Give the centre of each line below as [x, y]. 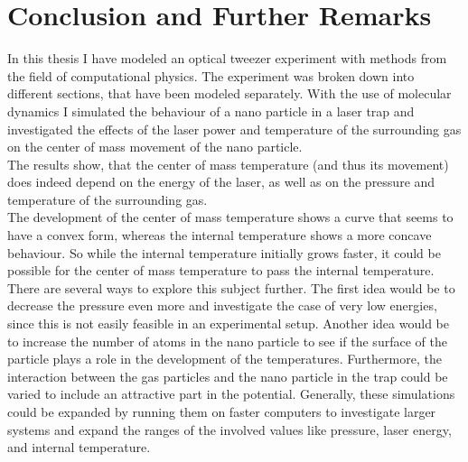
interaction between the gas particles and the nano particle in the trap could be [228, 376]
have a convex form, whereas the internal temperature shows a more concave [220, 235]
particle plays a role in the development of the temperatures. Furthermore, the [225, 359]
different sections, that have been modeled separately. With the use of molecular [229, 93]
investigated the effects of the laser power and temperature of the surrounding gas [234, 129]
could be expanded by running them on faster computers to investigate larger [222, 411]
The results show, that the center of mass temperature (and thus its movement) [228, 164]
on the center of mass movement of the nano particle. [155, 147]
